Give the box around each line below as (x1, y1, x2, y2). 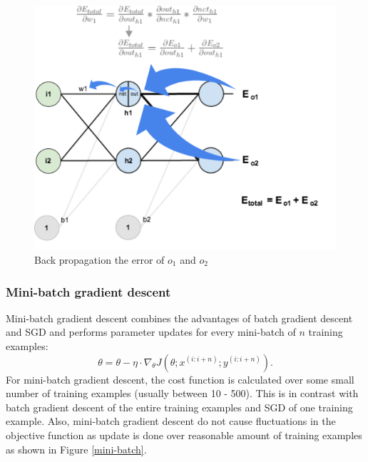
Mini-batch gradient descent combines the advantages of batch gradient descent (6, 310, 353, 325)
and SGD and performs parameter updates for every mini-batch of (6, 324, 296, 339)
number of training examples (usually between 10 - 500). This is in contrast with (6, 386, 359, 401)
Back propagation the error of (34, 252, 165, 267)
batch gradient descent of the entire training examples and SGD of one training (6, 399, 353, 414)
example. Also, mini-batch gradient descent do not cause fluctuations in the (6, 414, 336, 428)
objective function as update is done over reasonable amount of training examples (6, 427, 362, 442)
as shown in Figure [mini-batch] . (6, 441, 147, 456)
